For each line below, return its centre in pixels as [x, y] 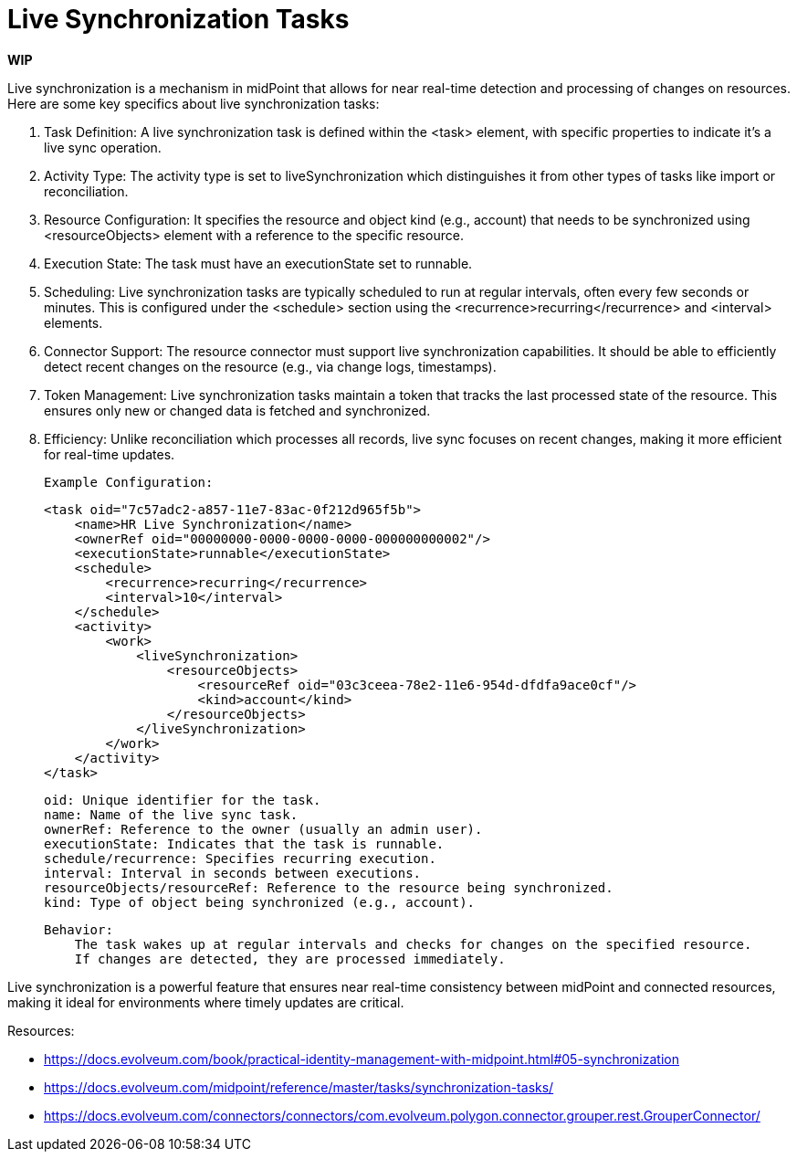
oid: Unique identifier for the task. [183, 800]
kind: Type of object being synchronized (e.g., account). [260, 902]
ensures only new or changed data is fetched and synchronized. [237, 410]
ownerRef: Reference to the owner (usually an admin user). [263, 829]
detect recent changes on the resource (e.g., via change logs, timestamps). [270, 366]
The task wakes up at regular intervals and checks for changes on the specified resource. [413, 944]
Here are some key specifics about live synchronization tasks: [194, 103]
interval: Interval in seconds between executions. [233, 873]
